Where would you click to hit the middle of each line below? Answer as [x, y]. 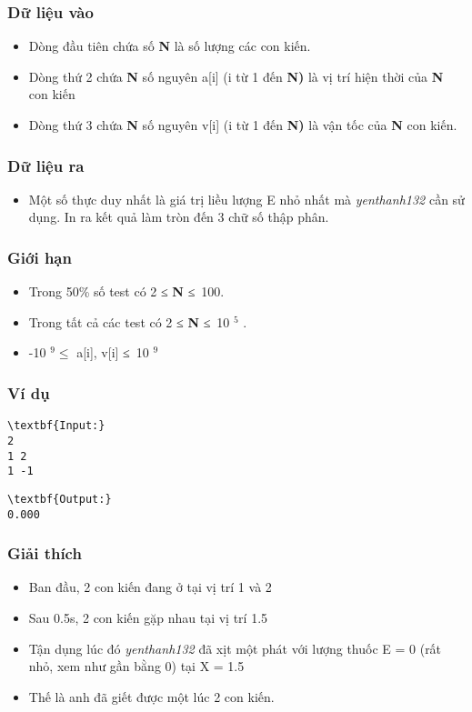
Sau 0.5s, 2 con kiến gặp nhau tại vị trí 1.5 [148, 617]
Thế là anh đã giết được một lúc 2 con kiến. [151, 696]
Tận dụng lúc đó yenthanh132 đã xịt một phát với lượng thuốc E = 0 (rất [235, 648]
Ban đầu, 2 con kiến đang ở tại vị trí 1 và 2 [150, 587]
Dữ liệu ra [46, 165]
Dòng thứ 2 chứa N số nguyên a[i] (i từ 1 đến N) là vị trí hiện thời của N [236, 76]
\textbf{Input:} [56, 426]
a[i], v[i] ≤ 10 [113, 352]
